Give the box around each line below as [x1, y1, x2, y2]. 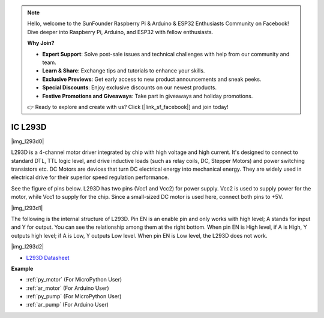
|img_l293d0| [11, 138, 44, 145]
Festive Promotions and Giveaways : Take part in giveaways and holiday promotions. [42, 92, 253, 99]
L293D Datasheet [26, 254, 70, 261]
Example [11, 265, 34, 272]
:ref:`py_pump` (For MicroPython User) [26, 293, 122, 300]
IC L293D [11, 122, 47, 132]
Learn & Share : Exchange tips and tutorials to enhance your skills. [42, 67, 205, 74]
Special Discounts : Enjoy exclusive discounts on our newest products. [42, 84, 217, 91]
